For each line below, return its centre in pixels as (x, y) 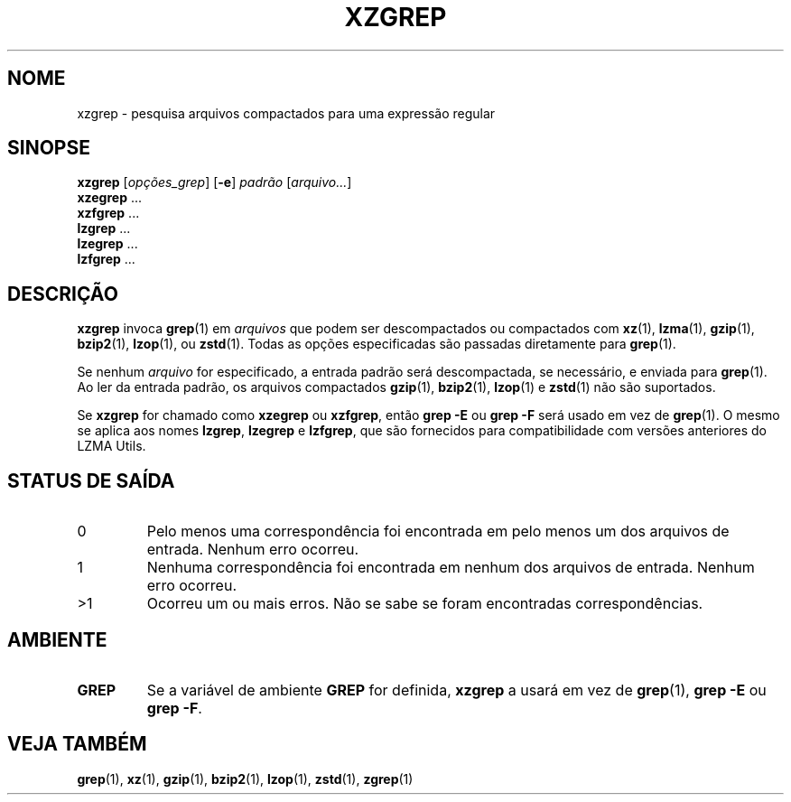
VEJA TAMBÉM (77, 744)
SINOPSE (49, 148)
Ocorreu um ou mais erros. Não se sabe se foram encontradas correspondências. (425, 604)
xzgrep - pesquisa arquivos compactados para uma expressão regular (286, 113)
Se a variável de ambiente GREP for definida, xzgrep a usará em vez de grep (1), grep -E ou (456, 690)
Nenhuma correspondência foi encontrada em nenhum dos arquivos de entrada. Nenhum (451, 568)
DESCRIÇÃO (63, 294)
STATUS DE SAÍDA (91, 480)
